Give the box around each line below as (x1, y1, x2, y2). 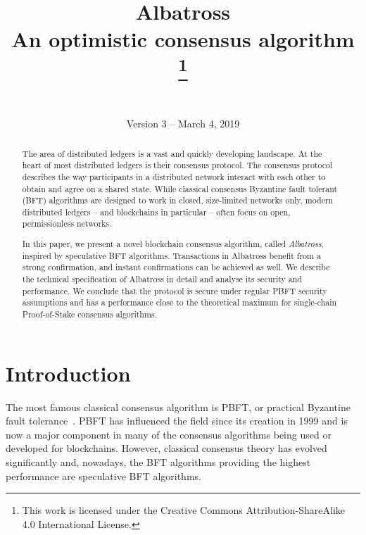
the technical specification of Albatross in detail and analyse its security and (22, 273, 302, 284)
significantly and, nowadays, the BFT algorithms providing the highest (6, 454, 311, 469)
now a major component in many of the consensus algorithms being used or (6, 427, 332, 441)
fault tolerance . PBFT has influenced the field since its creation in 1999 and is (6, 413, 348, 428)
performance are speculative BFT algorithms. (6, 468, 201, 483)
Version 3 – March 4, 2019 (126, 116, 240, 131)
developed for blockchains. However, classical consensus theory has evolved (6, 441, 327, 455)
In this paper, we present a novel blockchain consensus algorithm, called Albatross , (22, 238, 324, 250)
